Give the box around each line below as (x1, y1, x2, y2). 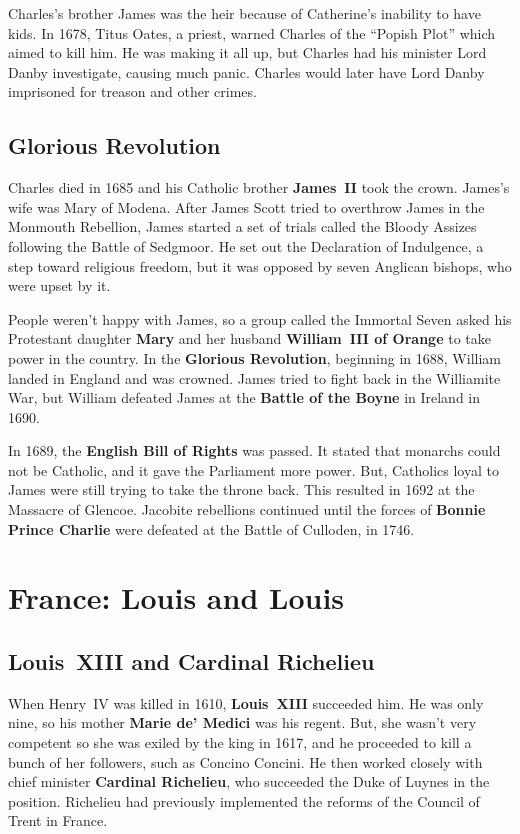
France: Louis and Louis (8, 577, 345, 618)
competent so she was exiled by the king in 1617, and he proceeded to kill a (8, 732, 472, 753)
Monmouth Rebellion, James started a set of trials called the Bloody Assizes (8, 216, 477, 237)
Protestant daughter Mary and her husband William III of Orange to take (8, 328, 491, 349)
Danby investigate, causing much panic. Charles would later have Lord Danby (8, 61, 485, 82)
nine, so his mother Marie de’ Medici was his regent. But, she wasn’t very (8, 712, 477, 733)
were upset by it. (8, 275, 111, 296)
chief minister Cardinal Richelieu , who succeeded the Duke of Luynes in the (8, 771, 490, 792)
